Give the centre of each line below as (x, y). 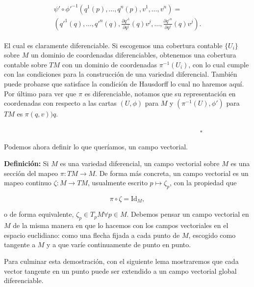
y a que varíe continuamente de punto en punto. (119, 244)
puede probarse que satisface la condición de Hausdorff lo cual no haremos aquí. (124, 83)
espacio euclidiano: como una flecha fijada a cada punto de (92, 235)
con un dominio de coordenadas (110, 64)
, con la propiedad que (203, 183)
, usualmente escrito (117, 183)
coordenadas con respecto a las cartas (60, 103)
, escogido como (212, 235)
